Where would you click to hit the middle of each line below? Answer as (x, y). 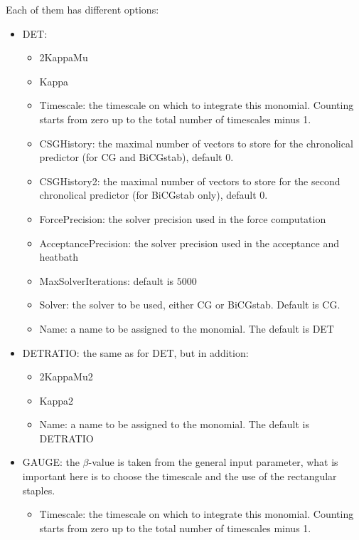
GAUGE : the (51, 462)
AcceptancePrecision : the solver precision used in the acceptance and (189, 243)
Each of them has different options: (82, 9)
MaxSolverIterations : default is (107, 280)
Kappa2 (57, 400)
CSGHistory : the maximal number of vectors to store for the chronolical (196, 143)
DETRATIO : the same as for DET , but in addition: (135, 352)
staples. (39, 490)
